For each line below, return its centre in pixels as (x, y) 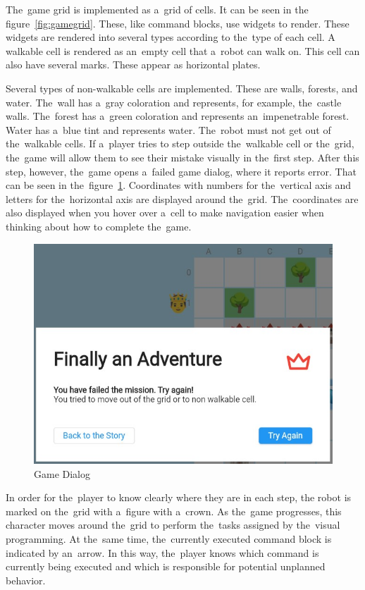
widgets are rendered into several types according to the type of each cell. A (171, 37)
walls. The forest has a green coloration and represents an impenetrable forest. (178, 116)
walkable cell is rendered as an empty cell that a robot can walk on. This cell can (183, 50)
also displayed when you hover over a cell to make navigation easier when (165, 213)
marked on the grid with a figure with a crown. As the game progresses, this (174, 511)
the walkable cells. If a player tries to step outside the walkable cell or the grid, (180, 143)
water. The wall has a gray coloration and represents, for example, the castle (174, 102)
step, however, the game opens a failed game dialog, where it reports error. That (181, 171)
